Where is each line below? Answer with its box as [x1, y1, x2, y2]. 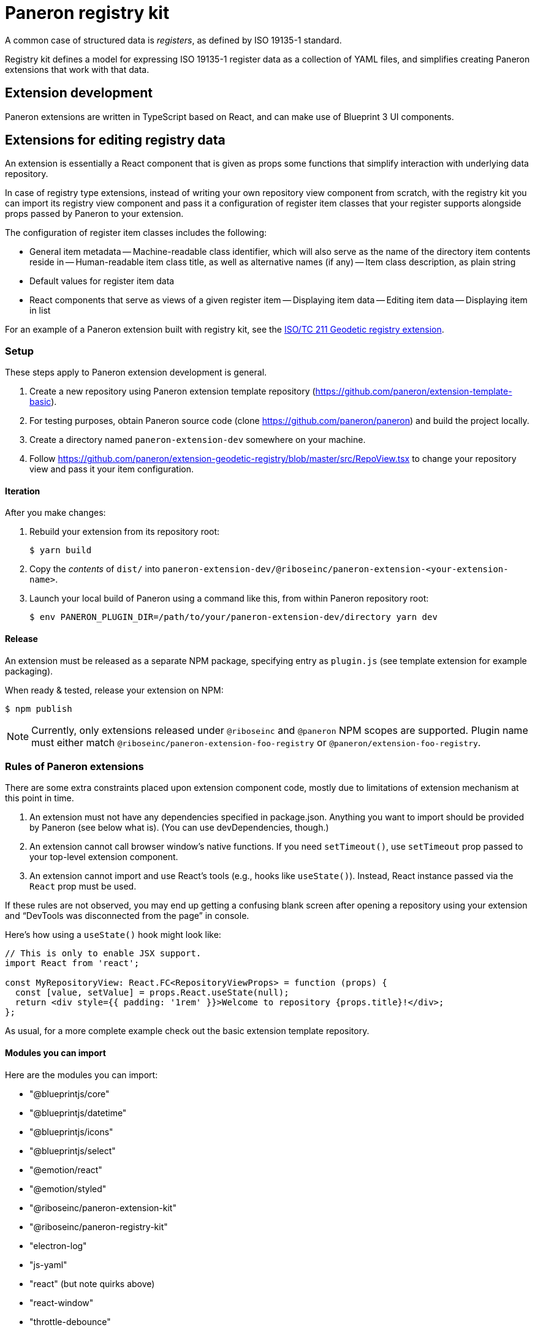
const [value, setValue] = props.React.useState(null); [15, 988, 289, 998]
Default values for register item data [29, 276, 175, 287]
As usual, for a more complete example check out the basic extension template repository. [5, 1026, 370, 1037]
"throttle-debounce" [29, 1316, 111, 1327]
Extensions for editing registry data [5, 132, 226, 148]
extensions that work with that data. [5, 64, 150, 75]
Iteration [5, 485, 40, 496]
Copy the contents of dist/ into [29, 564, 161, 575]
